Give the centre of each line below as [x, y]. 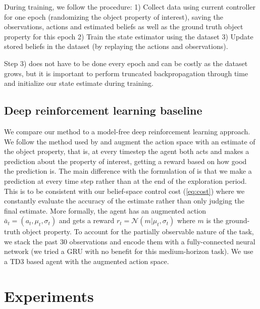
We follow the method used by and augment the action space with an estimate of [130, 141]
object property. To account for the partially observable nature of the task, [138, 231]
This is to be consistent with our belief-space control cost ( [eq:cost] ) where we [124, 191]
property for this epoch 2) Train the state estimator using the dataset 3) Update [129, 36]
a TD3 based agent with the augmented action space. [87, 261]
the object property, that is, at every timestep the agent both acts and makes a [127, 151]
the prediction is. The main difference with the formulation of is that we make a [128, 171]
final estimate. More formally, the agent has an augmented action [105, 210]
